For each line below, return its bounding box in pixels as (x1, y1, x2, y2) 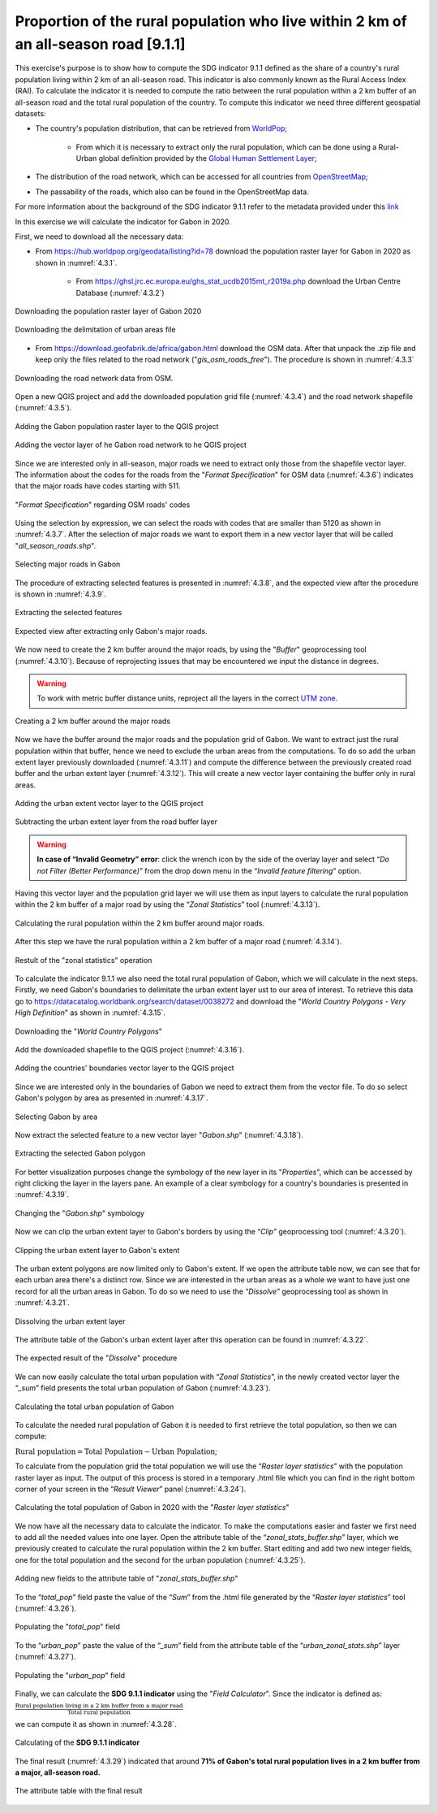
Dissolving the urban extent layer (15, 1316, 126, 1326)
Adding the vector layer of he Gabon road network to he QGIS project (15, 440, 247, 450)
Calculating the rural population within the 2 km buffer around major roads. (15, 918, 265, 928)
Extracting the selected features (15, 608, 122, 618)
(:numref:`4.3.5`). (15, 403, 72, 413)
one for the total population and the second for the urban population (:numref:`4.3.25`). (15, 1555, 306, 1564)
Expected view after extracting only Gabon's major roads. (15, 626, 208, 635)
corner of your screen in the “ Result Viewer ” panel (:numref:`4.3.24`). (15, 1484, 247, 1494)
